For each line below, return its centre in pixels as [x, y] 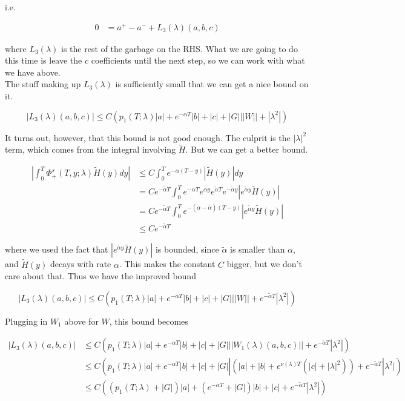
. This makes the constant [167, 264]
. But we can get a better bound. [247, 149]
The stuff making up [43, 84]
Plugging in [26, 321]
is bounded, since [187, 249]
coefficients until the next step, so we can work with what [198, 60]
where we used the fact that [57, 249]
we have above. [33, 72]
